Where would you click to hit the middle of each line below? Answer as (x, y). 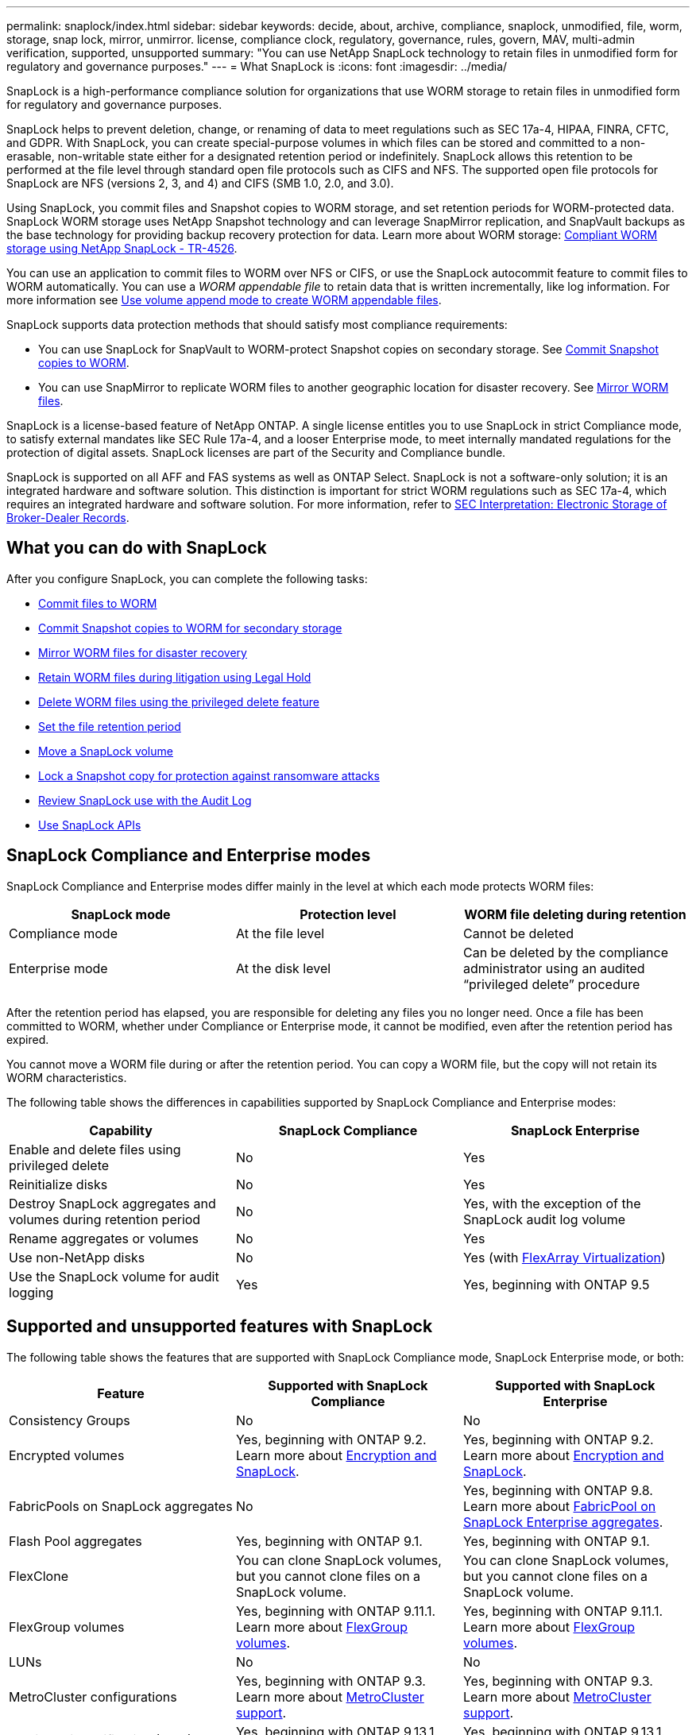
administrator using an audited (554, 968)
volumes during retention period (105, 1219)
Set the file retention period (110, 726)
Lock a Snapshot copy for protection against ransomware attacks (209, 775)
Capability (121, 1130)
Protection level (348, 914)
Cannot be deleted (518, 933)
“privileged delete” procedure (551, 984)
